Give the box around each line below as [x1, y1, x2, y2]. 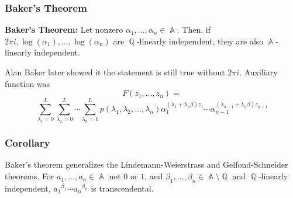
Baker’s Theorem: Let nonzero [5, 23, 123, 36]
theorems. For [5, 170, 54, 182]
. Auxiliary [239, 66, 278, 78]
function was [5, 77, 50, 89]
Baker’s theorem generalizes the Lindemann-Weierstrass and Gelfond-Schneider [5, 158, 288, 171]
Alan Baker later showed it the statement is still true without [5, 66, 225, 78]
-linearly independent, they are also [136, 34, 264, 47]
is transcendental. [91, 182, 154, 194]
